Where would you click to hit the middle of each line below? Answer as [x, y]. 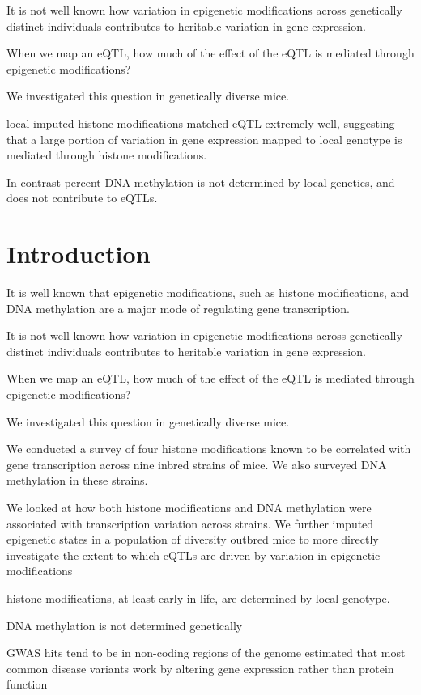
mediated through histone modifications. [107, 155]
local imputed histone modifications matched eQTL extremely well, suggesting [201, 123]
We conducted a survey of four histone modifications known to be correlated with [209, 449]
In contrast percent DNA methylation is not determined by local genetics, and [201, 182]
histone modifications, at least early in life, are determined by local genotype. [198, 598]
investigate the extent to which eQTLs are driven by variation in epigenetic [193, 555]
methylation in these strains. [77, 480]
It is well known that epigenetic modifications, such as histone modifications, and [208, 292]
